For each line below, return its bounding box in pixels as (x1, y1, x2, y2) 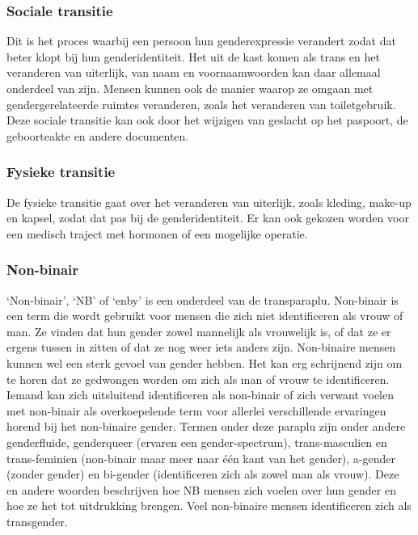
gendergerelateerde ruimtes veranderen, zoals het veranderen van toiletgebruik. (6, 95, 396, 112)
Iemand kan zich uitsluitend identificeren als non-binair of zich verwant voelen (6, 386, 395, 403)
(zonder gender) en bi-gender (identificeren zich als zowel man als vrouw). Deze (6, 465, 399, 482)
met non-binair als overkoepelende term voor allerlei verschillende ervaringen (6, 402, 386, 419)
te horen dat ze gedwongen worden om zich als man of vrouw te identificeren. (6, 370, 390, 387)
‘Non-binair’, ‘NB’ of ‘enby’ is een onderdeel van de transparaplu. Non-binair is (6, 291, 399, 308)
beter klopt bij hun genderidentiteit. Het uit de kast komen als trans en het (6, 48, 380, 65)
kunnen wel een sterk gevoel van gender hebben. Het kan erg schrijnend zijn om (6, 354, 403, 371)
